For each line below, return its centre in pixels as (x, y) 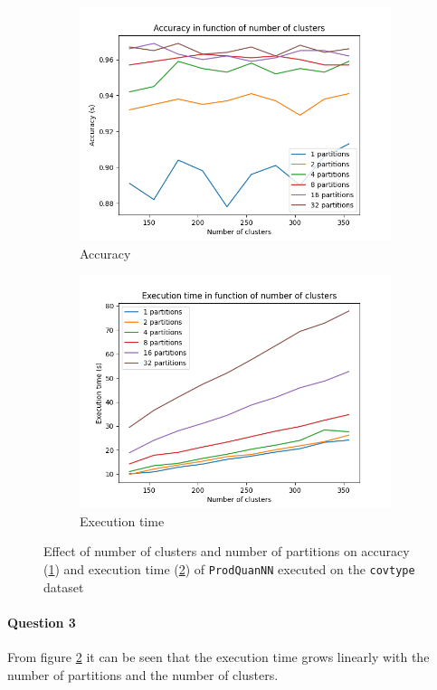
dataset (64, 586)
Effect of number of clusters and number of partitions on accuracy (227, 551)
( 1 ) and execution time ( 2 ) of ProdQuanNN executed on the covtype (229, 568)
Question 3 (42, 622)
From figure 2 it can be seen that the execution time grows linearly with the (218, 657)
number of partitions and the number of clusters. (143, 674)
